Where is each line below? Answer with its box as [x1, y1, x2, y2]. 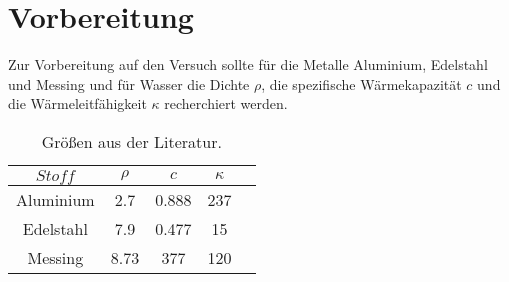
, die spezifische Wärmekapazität [261, 73, 462, 94]
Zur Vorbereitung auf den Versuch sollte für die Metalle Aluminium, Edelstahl [8, 54, 488, 75]
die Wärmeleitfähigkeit [8, 93, 147, 114]
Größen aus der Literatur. [41, 129, 222, 153]
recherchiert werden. [164, 93, 288, 114]
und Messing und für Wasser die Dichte [8, 73, 250, 94]
